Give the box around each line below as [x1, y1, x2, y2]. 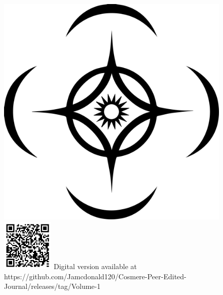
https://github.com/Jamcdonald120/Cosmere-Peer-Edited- [4, 271, 187, 281]
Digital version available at [53, 260, 137, 271]
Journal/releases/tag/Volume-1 [4, 281, 101, 291]
